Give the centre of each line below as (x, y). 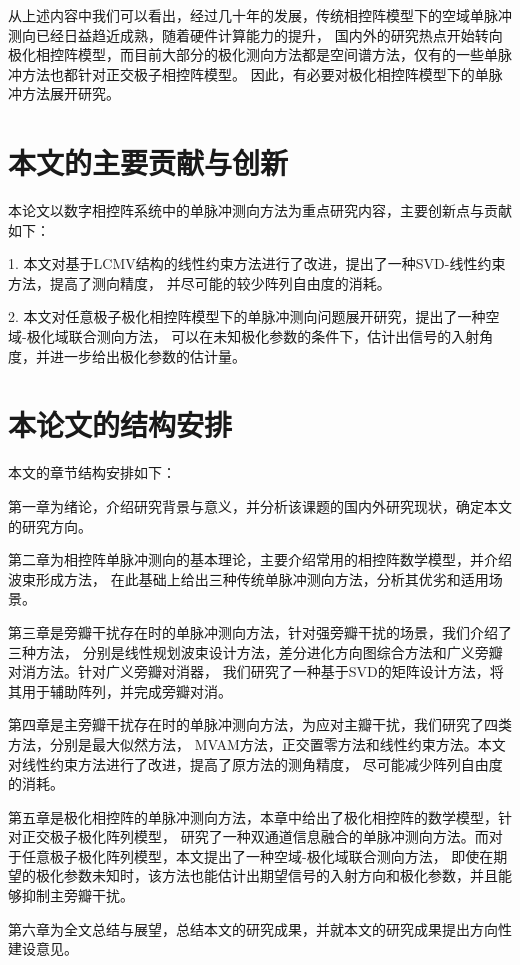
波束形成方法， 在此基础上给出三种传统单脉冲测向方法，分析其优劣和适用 (248, 578)
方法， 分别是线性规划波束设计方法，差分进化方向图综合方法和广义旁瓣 (269, 651)
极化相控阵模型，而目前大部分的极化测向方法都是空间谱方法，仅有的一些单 (253, 54)
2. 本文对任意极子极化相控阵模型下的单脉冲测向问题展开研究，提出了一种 (247, 316)
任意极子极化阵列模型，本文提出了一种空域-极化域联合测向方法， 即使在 (257, 855)
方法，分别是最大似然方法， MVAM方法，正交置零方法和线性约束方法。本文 (257, 743)
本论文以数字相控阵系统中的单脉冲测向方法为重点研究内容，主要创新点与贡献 (260, 210)
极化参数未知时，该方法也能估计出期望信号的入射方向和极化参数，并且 (266, 875)
